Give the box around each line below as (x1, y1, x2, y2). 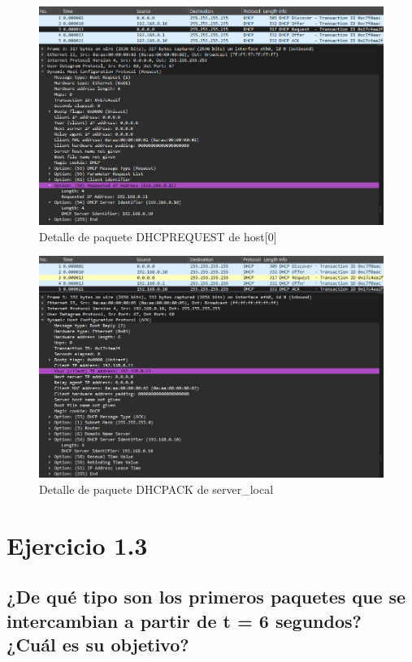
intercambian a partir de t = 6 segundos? (7, 608, 362, 633)
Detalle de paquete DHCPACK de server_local (39, 480, 274, 497)
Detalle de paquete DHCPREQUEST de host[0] (39, 227, 277, 244)
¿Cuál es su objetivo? (7, 631, 189, 656)
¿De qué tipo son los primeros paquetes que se (7, 584, 406, 609)
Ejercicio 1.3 (7, 528, 148, 561)
